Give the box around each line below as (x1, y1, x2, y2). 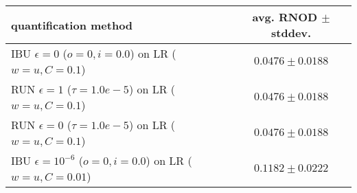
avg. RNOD (252, 9, 318, 25)
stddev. (271, 25, 312, 41)
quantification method (11, 16, 133, 33)
